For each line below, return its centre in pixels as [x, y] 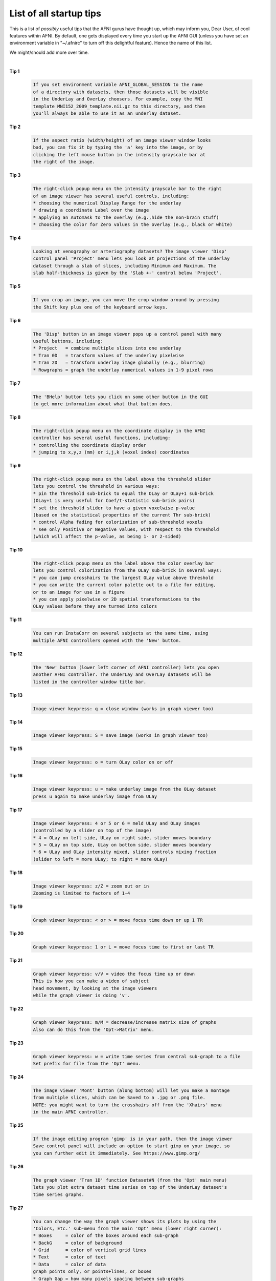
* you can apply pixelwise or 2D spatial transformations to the [117, 599]
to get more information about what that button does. [103, 404]
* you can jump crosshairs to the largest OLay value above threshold [123, 577]
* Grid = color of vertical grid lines [90, 1250]
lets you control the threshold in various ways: [96, 486]
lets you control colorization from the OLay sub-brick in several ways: [127, 571]
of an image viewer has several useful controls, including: [111, 196]
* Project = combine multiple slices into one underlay [107, 348]
